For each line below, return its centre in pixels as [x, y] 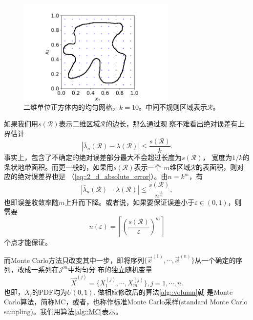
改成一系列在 [38, 269]
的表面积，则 [216, 167]
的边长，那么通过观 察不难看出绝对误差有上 [175, 124]
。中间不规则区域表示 [173, 107]
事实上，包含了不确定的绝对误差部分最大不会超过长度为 [93, 157]
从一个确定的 [215, 260]
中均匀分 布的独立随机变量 [110, 269]
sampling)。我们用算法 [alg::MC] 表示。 [63, 311]
